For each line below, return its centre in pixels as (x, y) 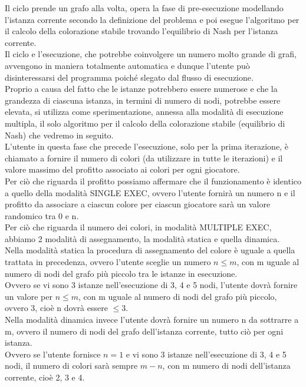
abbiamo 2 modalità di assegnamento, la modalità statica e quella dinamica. (142, 238)
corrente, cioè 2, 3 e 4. (45, 377)
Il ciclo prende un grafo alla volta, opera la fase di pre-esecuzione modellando (144, 8)
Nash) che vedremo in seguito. (59, 135)
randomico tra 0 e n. (42, 215)
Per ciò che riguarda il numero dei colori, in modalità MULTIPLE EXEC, (138, 227)
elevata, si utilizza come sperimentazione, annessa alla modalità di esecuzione (144, 112)
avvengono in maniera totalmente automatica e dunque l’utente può (127, 65)
